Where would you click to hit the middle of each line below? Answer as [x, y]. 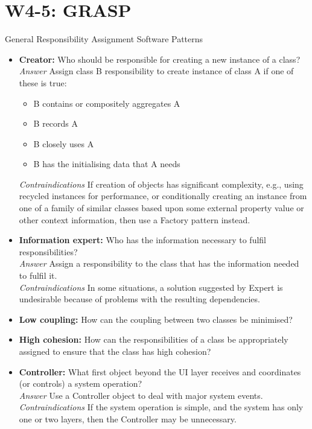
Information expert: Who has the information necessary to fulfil [142, 240]
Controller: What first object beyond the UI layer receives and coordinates [160, 371]
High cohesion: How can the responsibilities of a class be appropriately [154, 339]
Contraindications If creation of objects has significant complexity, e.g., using [161, 184]
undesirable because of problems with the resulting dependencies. [139, 299]
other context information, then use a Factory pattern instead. [135, 219]
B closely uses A [64, 143]
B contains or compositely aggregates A [107, 103]
